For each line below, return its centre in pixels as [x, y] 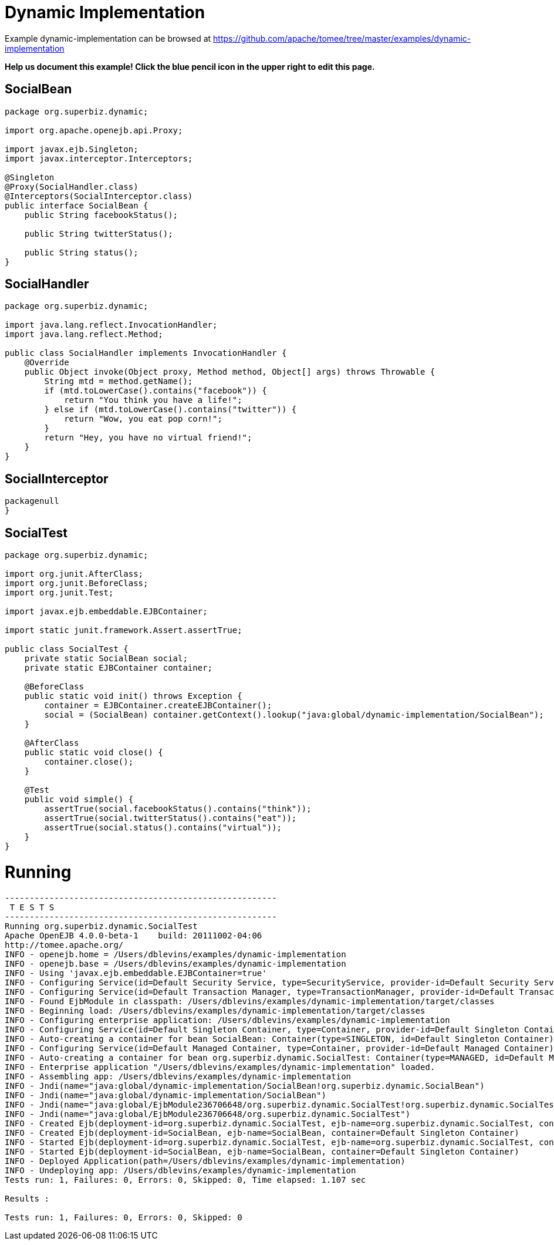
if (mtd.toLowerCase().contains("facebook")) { [156, 391]
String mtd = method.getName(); [119, 381]
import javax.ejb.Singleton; [72, 149]
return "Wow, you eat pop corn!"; [143, 419]
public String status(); [81, 252]
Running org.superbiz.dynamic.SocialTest [101, 926]
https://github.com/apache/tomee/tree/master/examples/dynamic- [342, 38]
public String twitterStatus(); [99, 233]
